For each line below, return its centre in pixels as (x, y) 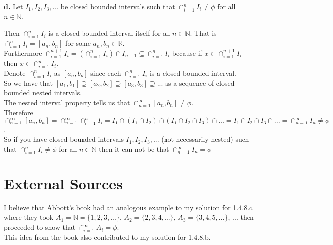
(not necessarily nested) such (205, 139)
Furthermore (23, 53)
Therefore (19, 112)
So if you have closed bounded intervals (64, 139)
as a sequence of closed (200, 82)
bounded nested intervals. (43, 92)
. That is (203, 33)
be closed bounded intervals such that (118, 6)
